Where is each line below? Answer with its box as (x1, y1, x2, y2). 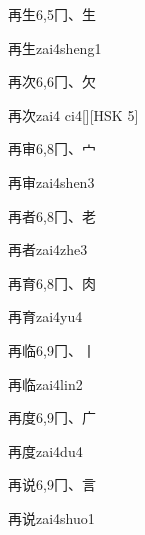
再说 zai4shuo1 (8, 507, 95, 528)
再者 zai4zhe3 (8, 239, 88, 260)
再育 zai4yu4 (8, 306, 83, 327)
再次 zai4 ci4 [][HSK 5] (8, 104, 139, 125)
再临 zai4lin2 (8, 373, 83, 394)
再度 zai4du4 (8, 440, 83, 461)
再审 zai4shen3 (8, 171, 95, 192)
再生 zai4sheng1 (8, 37, 102, 58)
